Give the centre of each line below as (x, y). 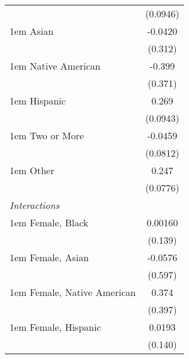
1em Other (32, 170)
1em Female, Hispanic (55, 327)
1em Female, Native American (73, 292)
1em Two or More (47, 135)
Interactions (35, 205)
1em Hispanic (38, 101)
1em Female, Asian (49, 257)
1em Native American (55, 66)
